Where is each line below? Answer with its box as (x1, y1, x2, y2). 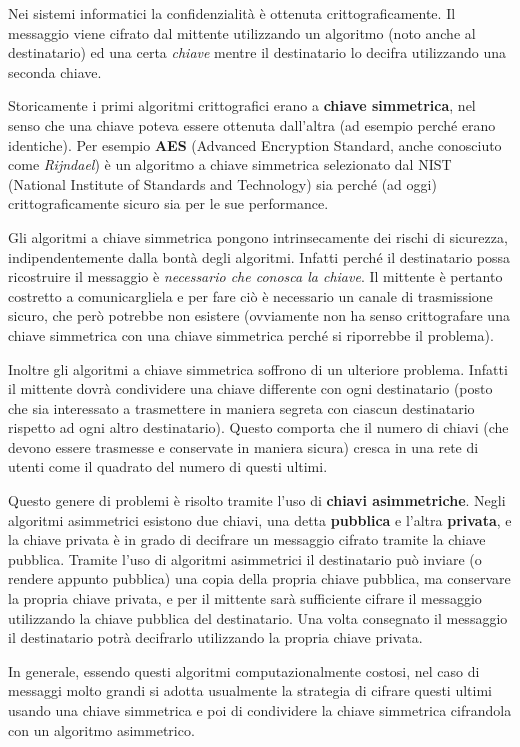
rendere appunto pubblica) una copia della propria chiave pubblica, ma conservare (8, 568, 511, 589)
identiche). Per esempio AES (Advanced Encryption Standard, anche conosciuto (8, 134, 502, 155)
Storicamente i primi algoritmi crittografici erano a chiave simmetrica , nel (8, 95, 476, 116)
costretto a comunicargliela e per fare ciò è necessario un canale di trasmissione (8, 285, 493, 306)
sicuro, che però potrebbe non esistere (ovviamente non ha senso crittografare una (8, 305, 510, 326)
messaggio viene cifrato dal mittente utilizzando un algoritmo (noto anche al (8, 22, 476, 43)
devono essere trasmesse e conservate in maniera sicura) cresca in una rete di (8, 436, 479, 457)
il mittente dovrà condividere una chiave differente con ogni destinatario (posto (8, 378, 493, 399)
